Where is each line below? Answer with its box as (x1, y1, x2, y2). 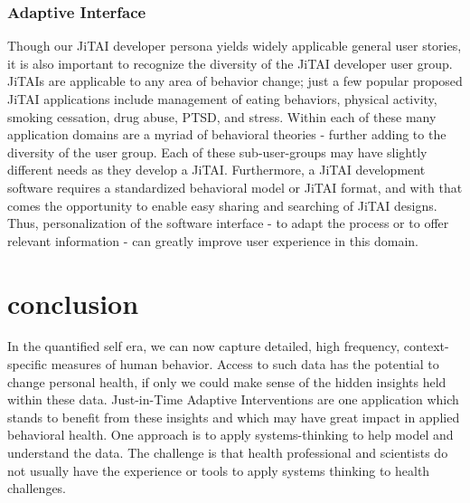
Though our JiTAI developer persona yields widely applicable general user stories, (7, 36, 462, 55)
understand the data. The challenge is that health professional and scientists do (7, 443, 448, 462)
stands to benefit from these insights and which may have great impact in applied (7, 407, 460, 426)
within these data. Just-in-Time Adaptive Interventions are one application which (7, 390, 459, 409)
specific (7, 355, 48, 374)
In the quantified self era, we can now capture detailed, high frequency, (7, 337, 400, 356)
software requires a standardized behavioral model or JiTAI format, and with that (7, 177, 463, 196)
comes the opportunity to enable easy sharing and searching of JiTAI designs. (7, 195, 437, 214)
